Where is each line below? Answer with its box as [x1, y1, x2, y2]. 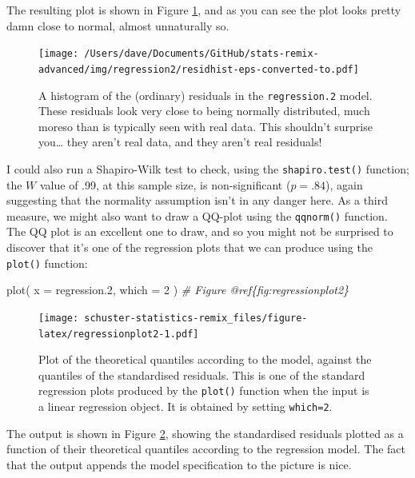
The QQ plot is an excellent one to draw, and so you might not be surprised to [6, 223, 393, 240]
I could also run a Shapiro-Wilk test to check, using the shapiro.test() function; [6, 160, 409, 177]
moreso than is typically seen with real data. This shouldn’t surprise [38, 118, 373, 134]
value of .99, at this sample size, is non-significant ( [39, 176, 291, 193]
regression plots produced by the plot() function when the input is [38, 382, 369, 399]
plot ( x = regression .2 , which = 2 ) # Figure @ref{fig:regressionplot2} [6, 281, 349, 298]
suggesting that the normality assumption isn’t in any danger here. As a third [6, 192, 389, 209]
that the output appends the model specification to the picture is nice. [6, 456, 352, 472]
